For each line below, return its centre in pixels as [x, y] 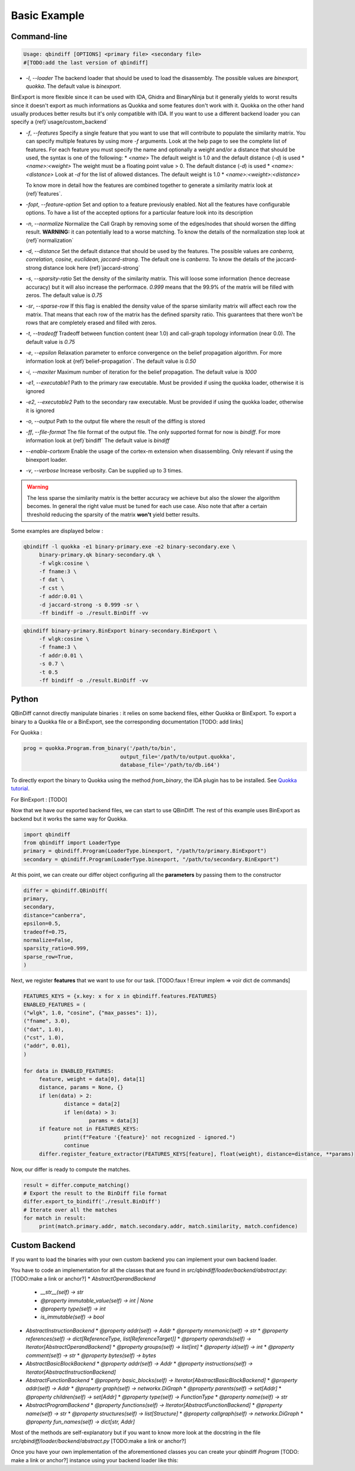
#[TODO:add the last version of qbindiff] [86, 63]
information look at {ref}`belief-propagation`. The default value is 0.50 [111, 361]
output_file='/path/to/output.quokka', [178, 757]
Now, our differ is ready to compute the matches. [71, 1169]
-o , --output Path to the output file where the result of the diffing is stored [115, 421]
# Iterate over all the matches [70, 1210]
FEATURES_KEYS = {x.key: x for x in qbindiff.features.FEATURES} [120, 996]
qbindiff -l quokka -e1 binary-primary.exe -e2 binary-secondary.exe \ [130, 546]
